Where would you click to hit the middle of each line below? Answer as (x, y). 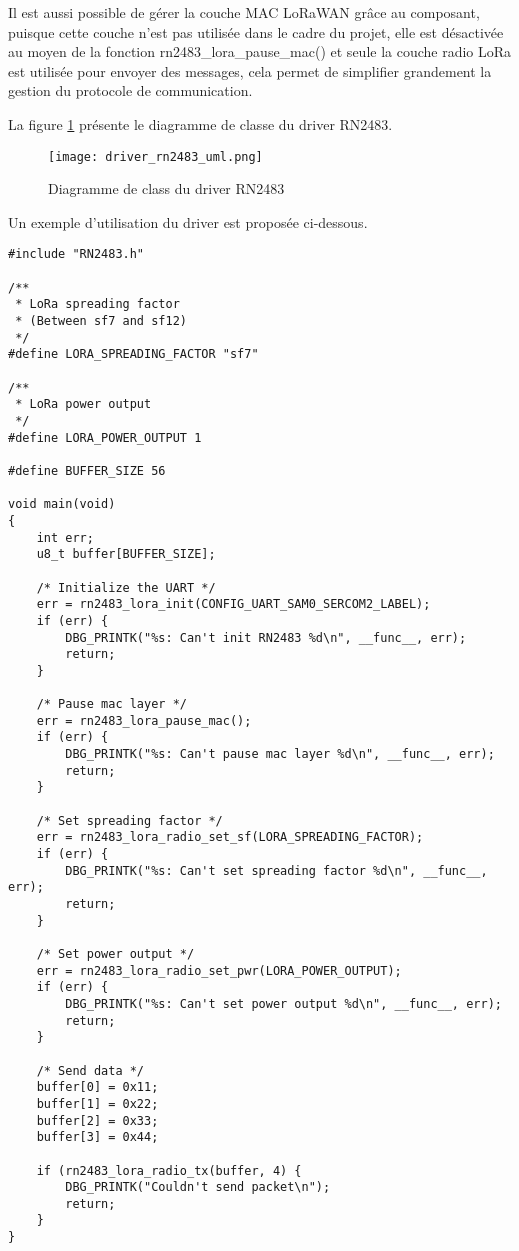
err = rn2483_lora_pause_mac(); (144, 720)
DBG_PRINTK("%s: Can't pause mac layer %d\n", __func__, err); (280, 754)
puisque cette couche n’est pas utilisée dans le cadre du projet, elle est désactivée (256, 31)
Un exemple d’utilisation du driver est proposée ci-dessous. (188, 221)
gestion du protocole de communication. (130, 90)
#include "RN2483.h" (76, 254)
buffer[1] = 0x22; (97, 1103)
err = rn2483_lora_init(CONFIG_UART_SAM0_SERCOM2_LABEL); (233, 604)
